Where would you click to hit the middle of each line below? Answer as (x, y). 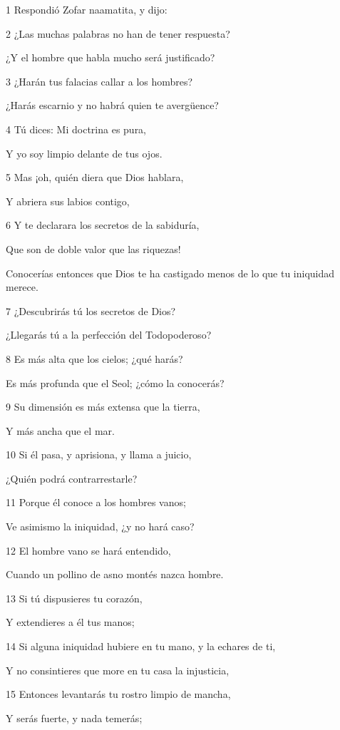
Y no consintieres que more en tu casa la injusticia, (118, 670)
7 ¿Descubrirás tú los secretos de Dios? (91, 310)
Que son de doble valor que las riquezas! (93, 248)
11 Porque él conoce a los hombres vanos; (96, 502)
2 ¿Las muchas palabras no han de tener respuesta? (118, 33)
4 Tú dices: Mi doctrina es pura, (76, 129)
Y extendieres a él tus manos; (70, 622)
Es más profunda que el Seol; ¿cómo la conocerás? (115, 382)
